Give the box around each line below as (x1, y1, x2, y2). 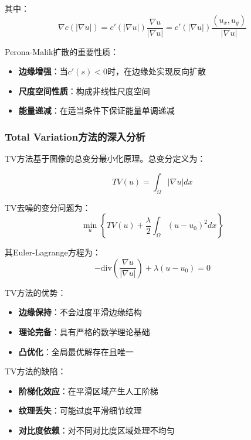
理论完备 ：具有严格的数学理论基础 (18, 325, 150, 337)
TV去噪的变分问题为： (5, 201, 91, 213)
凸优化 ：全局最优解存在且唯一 (18, 345, 134, 357)
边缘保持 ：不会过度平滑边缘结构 (18, 306, 142, 318)
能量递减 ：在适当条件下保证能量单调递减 (18, 104, 175, 117)
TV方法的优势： (5, 286, 66, 298)
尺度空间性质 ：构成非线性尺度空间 (18, 84, 150, 97)
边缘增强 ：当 (18, 65, 68, 77)
